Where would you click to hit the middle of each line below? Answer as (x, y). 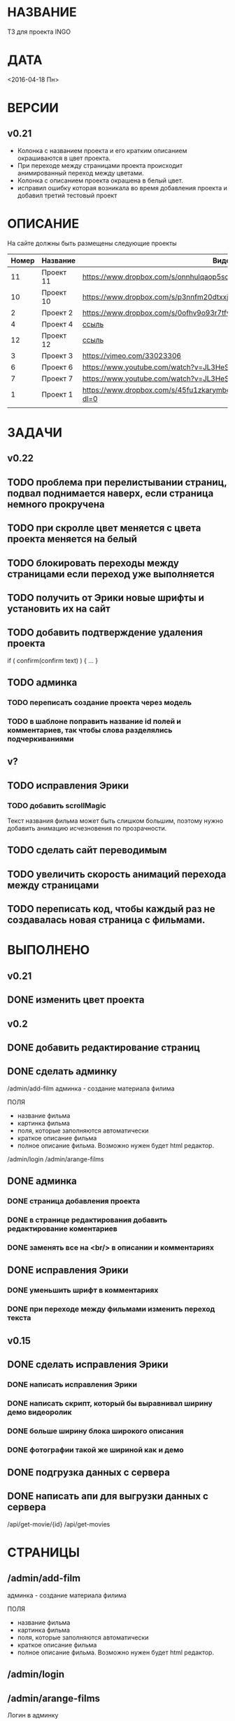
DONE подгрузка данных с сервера (88, 1473)
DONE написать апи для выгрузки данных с (108, 1496)
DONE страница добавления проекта (74, 1201)
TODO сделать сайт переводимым (87, 850)
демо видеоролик (40, 1412)
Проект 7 (57, 378)
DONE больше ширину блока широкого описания (95, 1431)
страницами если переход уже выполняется (111, 574)
